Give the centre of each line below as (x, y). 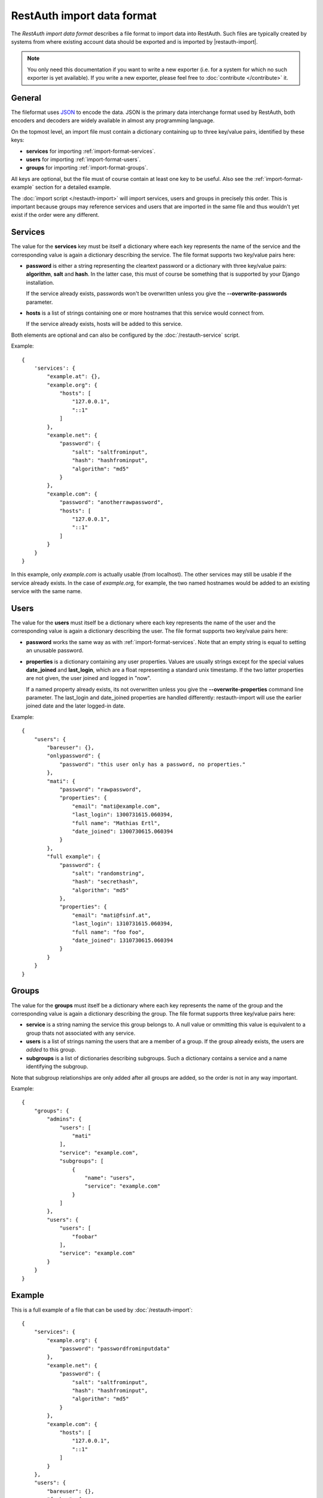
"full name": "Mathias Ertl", (116, 823)
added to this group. (51, 1050)
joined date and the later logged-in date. (76, 706)
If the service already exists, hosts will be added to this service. (104, 324)
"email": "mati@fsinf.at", (112, 915)
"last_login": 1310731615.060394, (123, 924)
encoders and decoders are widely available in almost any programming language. (113, 120)
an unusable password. (55, 651)
